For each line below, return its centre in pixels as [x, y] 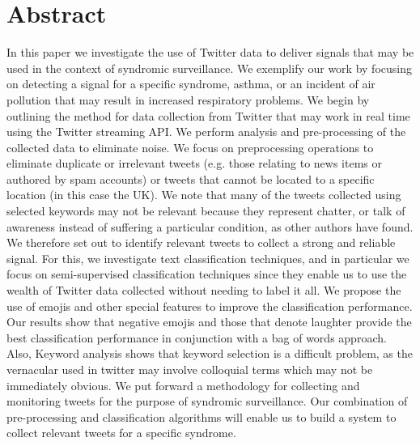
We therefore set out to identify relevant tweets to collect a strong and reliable [201, 242]
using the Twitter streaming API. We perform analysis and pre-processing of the [206, 132]
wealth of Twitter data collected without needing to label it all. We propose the [204, 290]
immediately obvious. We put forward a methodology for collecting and [183, 385]
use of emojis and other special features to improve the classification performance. [210, 306]
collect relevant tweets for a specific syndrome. [121, 433]
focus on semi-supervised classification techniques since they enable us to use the [207, 274]
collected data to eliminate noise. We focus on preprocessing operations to [190, 147]
